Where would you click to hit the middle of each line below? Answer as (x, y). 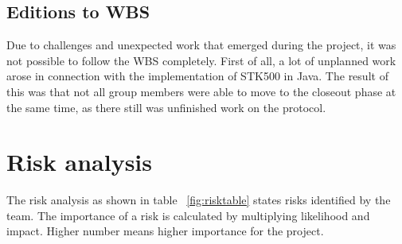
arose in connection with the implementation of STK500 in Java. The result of (197, 76)
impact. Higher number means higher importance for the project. (165, 231)
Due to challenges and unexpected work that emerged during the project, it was (201, 45)
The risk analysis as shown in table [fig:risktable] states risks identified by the (199, 200)
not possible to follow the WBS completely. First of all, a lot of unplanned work (201, 60)
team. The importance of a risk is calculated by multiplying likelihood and (188, 215)
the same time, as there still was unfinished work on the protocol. (166, 107)
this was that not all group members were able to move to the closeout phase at (201, 91)
